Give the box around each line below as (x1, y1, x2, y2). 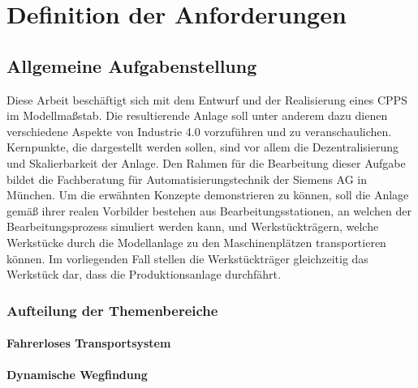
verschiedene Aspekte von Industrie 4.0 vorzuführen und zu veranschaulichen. (6, 122, 392, 139)
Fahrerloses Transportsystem (6, 335, 171, 352)
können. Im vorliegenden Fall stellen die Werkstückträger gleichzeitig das (6, 249, 368, 266)
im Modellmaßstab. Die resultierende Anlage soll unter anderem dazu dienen (6, 107, 388, 124)
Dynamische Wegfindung (6, 366, 148, 383)
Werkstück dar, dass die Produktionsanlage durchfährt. (6, 266, 281, 283)
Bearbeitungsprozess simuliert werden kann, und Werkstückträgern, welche (6, 218, 379, 235)
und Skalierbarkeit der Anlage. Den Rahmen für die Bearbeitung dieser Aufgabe (6, 154, 406, 171)
